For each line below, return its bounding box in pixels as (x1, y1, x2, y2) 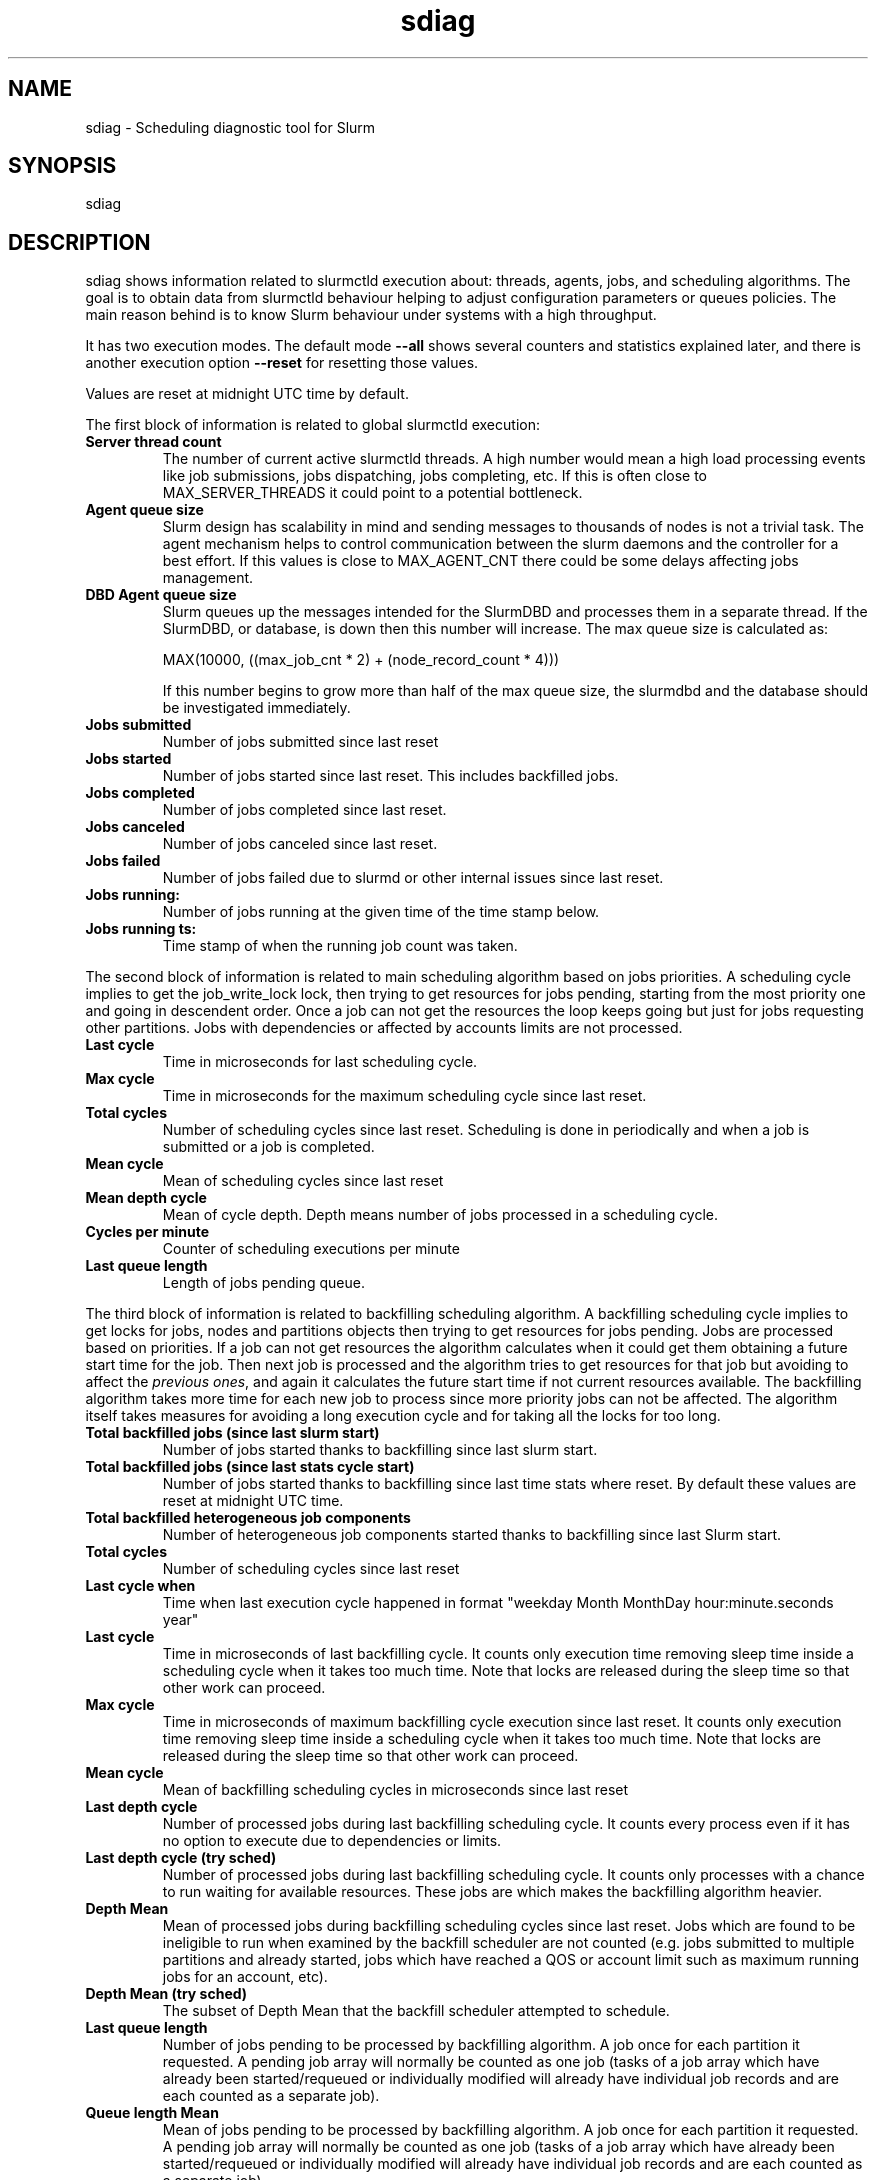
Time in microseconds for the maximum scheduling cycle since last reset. (162, 1087, 647, 1105)
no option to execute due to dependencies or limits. (162, 1832, 502, 1850)
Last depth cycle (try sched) (85, 1849, 277, 1867)
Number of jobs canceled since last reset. (162, 835, 438, 853)
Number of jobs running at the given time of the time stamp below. (162, 903, 600, 921)
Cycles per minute (85, 1223, 210, 1241)
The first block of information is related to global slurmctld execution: (85, 416, 540, 434)
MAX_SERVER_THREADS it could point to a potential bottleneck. (162, 484, 583, 502)
